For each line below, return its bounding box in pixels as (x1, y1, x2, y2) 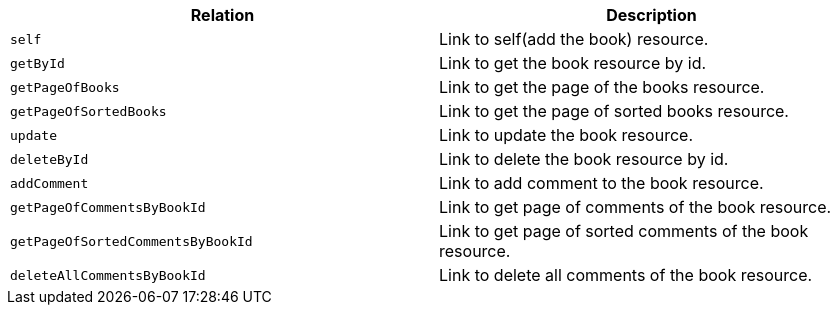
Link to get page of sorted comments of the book (439, 221, 809, 241)
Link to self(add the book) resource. (439, 29, 709, 49)
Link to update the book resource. (439, 125, 693, 145)
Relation (190, 5, 255, 25)
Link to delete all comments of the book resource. (439, 265, 813, 285)
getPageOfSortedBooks (10, 103, 167, 119)
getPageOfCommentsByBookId (10, 199, 206, 215)
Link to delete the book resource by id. (439, 149, 729, 169)
